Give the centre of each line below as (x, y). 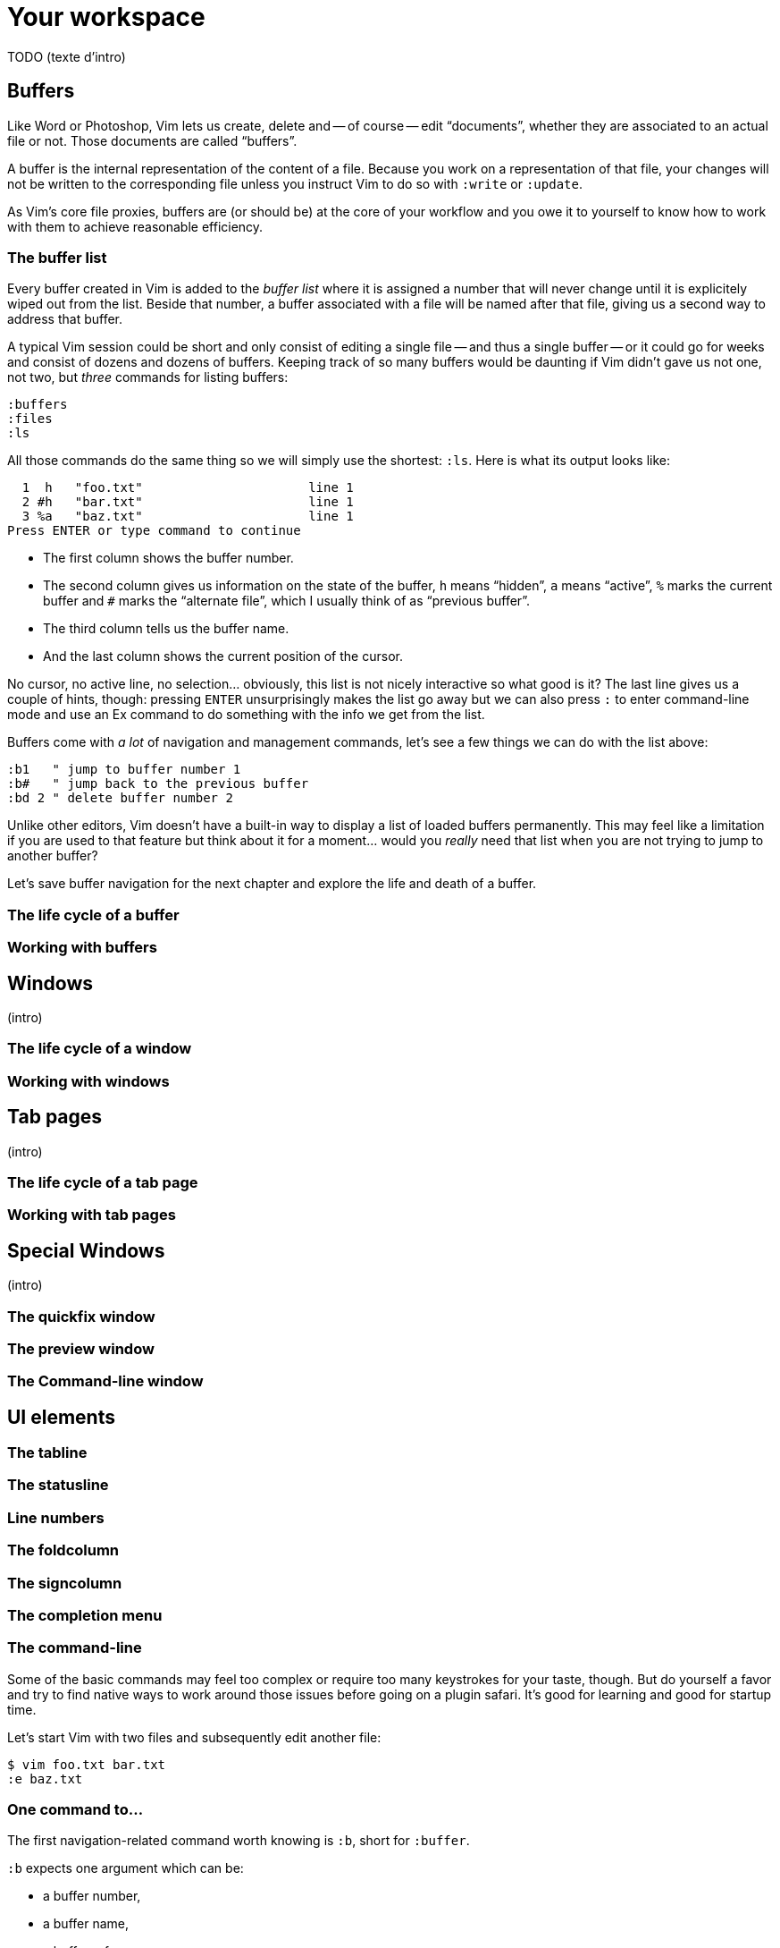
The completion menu (85, 1615)
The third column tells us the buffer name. (166, 629)
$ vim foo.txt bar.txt (87, 1764)
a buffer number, (92, 1896)
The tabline (47, 1453)
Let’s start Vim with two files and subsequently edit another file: (194, 1737)
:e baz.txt (45, 1779)
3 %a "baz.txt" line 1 (188, 517)
